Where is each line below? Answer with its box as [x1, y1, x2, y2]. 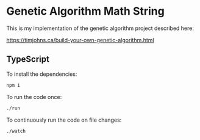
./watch [6, 128, 26, 134]
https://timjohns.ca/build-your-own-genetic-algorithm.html [6, 36, 154, 43]
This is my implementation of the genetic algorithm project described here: [6, 24, 194, 32]
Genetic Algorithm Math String [6, 4, 165, 18]
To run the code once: [6, 93, 62, 100]
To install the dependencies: [6, 70, 77, 78]
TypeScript [6, 54, 50, 65]
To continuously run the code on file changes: [6, 116, 122, 123]
